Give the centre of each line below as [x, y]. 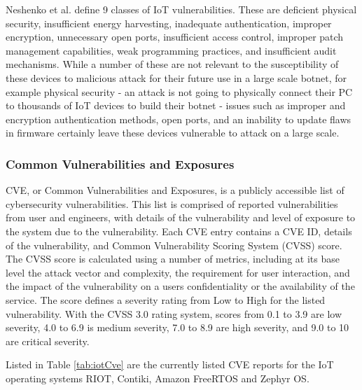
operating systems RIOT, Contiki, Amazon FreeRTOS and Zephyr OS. [158, 378]
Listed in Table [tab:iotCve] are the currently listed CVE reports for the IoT [170, 364]
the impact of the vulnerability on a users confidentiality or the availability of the [180, 286]
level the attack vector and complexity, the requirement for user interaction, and [178, 272]
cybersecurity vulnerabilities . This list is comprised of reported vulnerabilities [172, 203]
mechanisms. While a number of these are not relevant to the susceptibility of [172, 64]
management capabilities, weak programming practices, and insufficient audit [171, 50]
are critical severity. [48, 341]
